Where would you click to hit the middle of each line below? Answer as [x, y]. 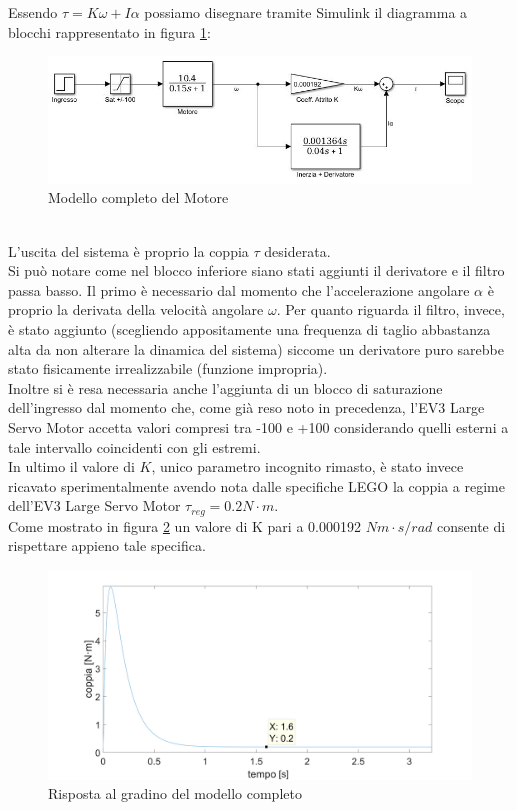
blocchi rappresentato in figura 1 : [109, 31]
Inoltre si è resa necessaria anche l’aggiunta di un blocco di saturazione [225, 387]
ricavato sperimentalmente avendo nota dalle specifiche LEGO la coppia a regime [256, 485]
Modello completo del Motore [138, 197]
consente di [471, 525]
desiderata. [297, 250]
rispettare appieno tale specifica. [107, 545]
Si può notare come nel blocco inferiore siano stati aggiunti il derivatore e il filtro [256, 270]
